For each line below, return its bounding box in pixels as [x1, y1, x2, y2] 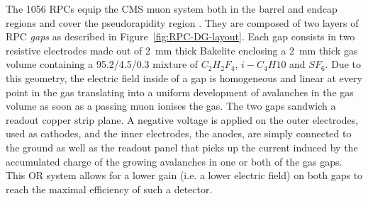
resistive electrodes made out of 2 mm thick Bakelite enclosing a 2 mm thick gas [6, 42, 358, 57]
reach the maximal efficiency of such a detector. [6, 181, 213, 196]
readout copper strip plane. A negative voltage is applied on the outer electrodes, [6, 112, 359, 127]
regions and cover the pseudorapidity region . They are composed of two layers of [6, 15, 359, 30]
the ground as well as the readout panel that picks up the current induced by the [6, 139, 358, 154]
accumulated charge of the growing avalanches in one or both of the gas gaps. [6, 154, 342, 168]
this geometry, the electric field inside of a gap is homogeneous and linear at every [6, 70, 362, 85]
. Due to [325, 57, 361, 71]
